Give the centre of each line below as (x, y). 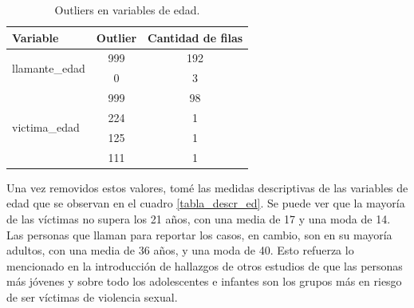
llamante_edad (49, 67)
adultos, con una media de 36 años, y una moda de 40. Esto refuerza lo (180, 250)
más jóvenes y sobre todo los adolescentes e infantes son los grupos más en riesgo (204, 281)
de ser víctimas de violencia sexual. (92, 296)
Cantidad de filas (195, 37)
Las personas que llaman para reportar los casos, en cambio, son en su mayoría (199, 234)
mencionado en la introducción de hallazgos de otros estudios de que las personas (205, 265)
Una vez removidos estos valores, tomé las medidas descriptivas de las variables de (207, 187)
